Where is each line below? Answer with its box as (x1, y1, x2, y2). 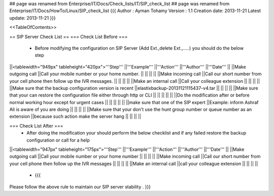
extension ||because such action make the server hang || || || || (9, 113, 142, 119)
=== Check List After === (9, 122, 63, 129)
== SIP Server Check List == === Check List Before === (9, 34, 128, 40)
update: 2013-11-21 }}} (9, 15, 56, 21)
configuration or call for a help (26, 137, 90, 143)
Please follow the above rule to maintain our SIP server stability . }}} (9, 183, 151, 190)
